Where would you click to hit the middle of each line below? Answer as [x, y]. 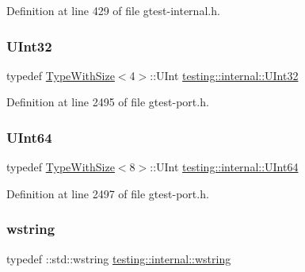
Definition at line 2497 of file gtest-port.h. [108, 193]
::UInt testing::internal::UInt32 [224, 75]
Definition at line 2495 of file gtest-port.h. [108, 102]
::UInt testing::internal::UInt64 [224, 167]
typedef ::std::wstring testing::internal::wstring [119, 258]
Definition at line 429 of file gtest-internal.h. [113, 10]
